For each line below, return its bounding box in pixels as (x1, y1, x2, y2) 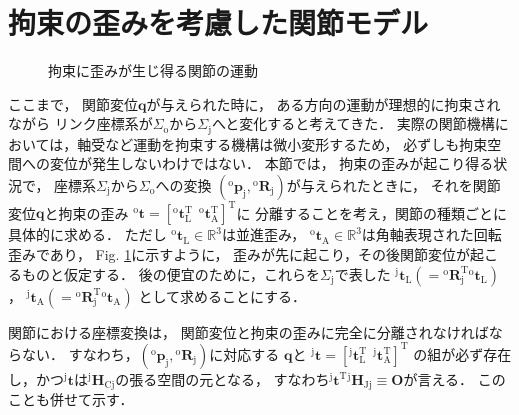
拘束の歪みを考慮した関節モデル (8, 2, 429, 43)
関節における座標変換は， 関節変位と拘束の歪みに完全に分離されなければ (8, 321, 489, 342)
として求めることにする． (138, 285, 307, 306)
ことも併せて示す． (8, 389, 134, 410)
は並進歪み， (221, 224, 306, 245)
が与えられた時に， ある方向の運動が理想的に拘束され (146, 93, 501, 114)
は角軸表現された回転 (361, 224, 502, 245)
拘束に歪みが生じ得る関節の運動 (48, 60, 258, 81)
